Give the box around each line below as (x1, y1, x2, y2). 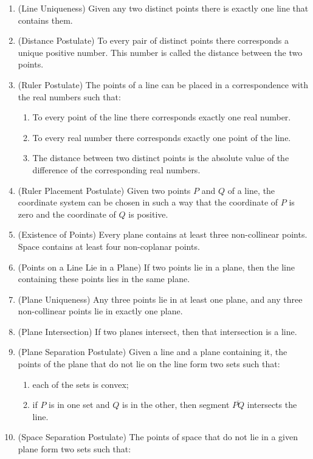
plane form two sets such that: (18, 443, 131, 455)
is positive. (128, 207, 168, 220)
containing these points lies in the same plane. (18, 272, 190, 285)
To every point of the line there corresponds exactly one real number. (32, 111, 291, 123)
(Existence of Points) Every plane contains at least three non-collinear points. (18, 228, 308, 241)
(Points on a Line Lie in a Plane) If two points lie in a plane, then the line (18, 260, 295, 273)
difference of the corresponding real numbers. (32, 163, 201, 176)
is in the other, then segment (122, 398, 230, 411)
